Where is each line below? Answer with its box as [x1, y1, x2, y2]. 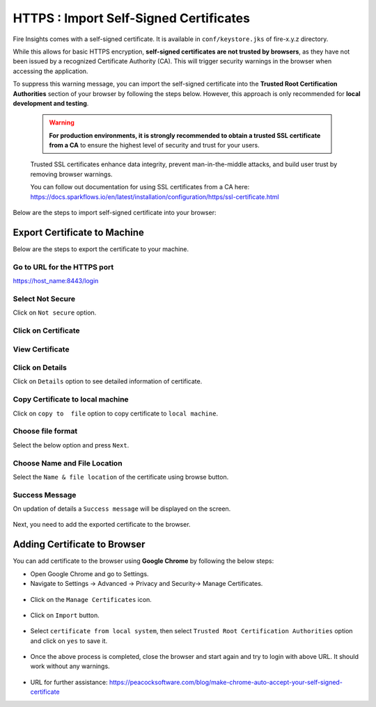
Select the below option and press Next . [13, 440, 130, 449]
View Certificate [13, 344, 70, 354]
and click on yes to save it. [30, 637, 108, 645]
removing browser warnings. [30, 170, 113, 178]
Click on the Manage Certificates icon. [30, 595, 152, 603]
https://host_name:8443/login [13, 277, 99, 285]
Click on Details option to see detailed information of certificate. [13, 377, 203, 386]
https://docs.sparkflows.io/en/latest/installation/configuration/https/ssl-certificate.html [30, 192, 280, 201]
